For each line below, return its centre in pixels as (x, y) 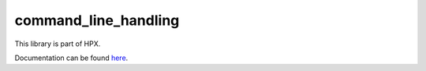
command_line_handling (97, 20)
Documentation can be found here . (71, 58)
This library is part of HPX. (58, 44)
